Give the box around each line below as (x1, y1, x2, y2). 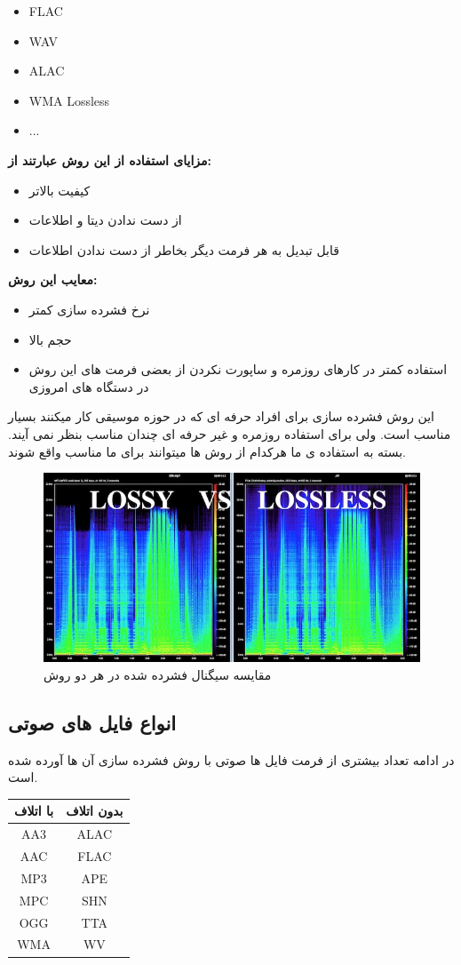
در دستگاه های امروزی (28, 377, 149, 395)
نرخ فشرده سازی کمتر (28, 299, 150, 318)
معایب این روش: (8, 270, 98, 289)
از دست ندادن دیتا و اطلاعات (28, 211, 182, 229)
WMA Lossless (28, 91, 110, 109)
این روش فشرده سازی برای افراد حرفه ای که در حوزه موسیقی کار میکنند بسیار (8, 407, 435, 426)
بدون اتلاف (66, 802, 123, 820)
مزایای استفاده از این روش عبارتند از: (8, 150, 212, 169)
